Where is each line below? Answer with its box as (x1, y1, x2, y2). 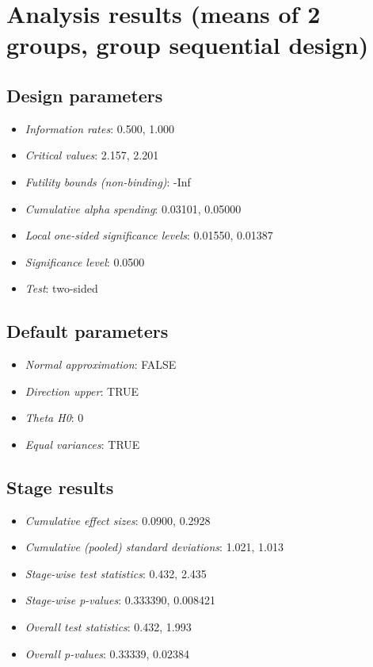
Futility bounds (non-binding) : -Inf (25, 173, 191, 190)
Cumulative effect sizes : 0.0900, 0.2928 (25, 512, 211, 528)
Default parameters (6, 319, 169, 343)
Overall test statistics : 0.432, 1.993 (25, 619, 192, 635)
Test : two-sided (25, 280, 98, 297)
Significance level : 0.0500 (25, 253, 145, 270)
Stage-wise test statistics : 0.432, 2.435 (25, 565, 207, 581)
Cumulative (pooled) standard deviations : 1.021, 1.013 (25, 539, 284, 555)
